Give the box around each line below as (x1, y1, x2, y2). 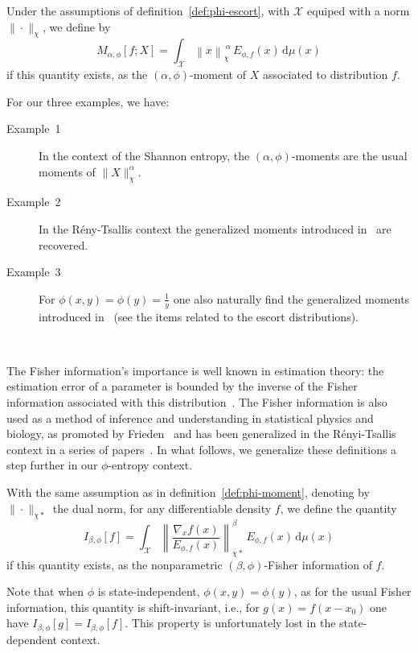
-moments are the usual (291, 147, 408, 163)
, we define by (42, 18, 111, 35)
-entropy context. (108, 457, 193, 473)
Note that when (6, 583, 84, 600)
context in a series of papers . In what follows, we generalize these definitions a (6, 440, 397, 457)
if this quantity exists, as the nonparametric (6, 556, 223, 572)
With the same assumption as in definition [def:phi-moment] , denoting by (6, 483, 370, 500)
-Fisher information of (264, 556, 372, 572)
